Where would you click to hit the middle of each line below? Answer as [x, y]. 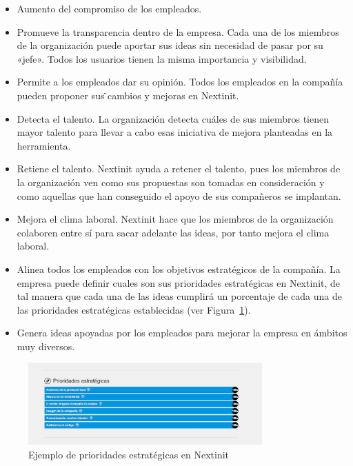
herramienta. [44, 145]
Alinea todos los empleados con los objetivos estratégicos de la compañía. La [179, 269]
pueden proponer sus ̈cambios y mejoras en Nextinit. [128, 95]
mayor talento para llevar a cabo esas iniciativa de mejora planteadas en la [175, 132]
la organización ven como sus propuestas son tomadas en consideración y [171, 182]
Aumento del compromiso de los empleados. [109, 8]
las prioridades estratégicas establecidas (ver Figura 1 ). [134, 309]
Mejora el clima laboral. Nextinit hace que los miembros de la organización [175, 219]
